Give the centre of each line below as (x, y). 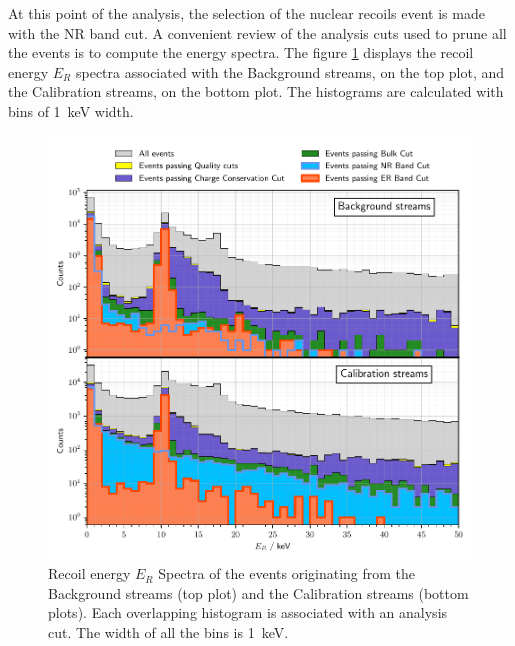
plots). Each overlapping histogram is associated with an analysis (248, 612)
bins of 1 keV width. (71, 110)
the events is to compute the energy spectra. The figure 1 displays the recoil (241, 52)
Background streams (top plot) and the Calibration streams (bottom (258, 592)
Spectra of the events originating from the (287, 573)
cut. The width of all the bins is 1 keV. (168, 631)
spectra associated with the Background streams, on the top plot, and (290, 71)
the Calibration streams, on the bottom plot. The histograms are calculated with (256, 91)
